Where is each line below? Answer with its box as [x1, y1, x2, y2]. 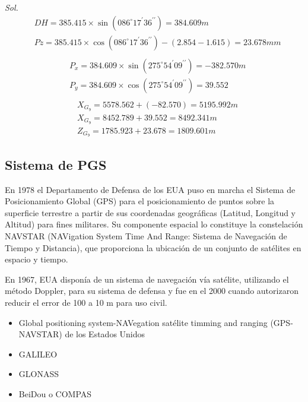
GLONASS [18, 368, 59, 380]
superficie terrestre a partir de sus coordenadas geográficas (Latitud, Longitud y [5, 206, 296, 219]
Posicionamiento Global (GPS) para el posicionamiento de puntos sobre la [5, 195, 275, 207]
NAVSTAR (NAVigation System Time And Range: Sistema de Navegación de [5, 230, 287, 242]
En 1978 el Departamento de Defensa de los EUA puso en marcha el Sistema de [5, 183, 296, 195]
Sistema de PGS [5, 155, 107, 173]
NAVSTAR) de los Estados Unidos [18, 328, 145, 340]
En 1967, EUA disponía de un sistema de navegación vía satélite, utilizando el [5, 273, 289, 285]
